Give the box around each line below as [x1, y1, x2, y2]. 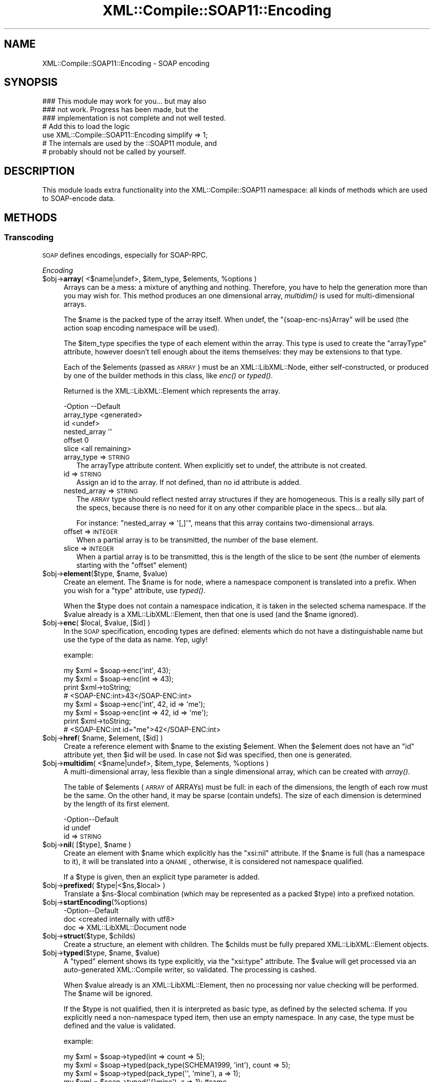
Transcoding [4, 232, 54, 243]
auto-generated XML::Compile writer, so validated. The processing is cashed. [63, 965, 317, 974]
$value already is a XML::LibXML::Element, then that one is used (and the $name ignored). [63, 609, 359, 618]
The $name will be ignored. [63, 989, 153, 998]
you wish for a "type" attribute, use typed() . [63, 586, 206, 595]
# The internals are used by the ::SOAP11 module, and [42, 139, 217, 148]
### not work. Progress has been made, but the [42, 105, 199, 114]
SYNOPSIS [4, 76, 58, 89]
